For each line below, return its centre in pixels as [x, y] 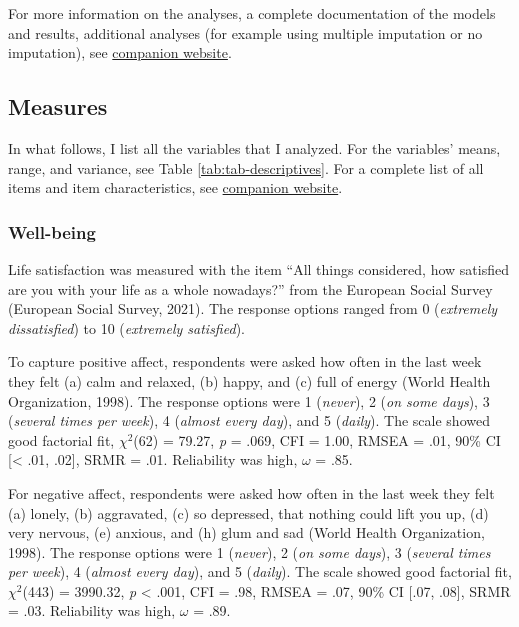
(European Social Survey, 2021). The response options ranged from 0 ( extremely [253, 308]
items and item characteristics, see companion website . [175, 187]
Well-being [52, 231]
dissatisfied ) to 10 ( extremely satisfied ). [126, 327]
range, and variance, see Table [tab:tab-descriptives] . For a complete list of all [246, 167]
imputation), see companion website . [120, 52]
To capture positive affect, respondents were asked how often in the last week [245, 361]
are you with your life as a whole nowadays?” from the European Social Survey [250, 288]
